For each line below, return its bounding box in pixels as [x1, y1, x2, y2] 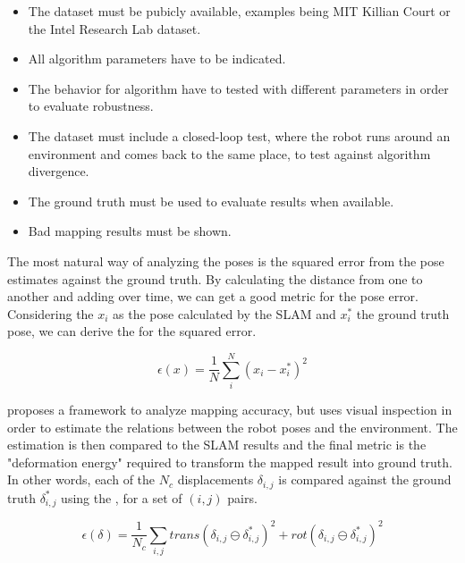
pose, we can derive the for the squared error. [7, 322, 257, 340]
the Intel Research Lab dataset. [28, 19, 201, 38]
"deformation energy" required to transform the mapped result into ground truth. [7, 452, 452, 471]
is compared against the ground [278, 470, 452, 489]
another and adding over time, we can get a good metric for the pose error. [7, 287, 418, 306]
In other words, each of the [7, 470, 156, 489]
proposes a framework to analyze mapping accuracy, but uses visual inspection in [7, 400, 452, 419]
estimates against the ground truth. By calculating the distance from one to [7, 269, 423, 288]
